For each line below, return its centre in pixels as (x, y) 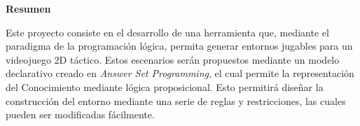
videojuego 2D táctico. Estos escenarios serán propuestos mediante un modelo (173, 59)
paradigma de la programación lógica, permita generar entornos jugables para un (179, 46)
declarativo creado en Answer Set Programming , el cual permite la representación (180, 73)
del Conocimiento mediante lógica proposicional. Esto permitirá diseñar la (165, 86)
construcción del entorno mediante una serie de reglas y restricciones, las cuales (176, 100)
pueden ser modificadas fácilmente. (80, 114)
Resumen (28, 8)
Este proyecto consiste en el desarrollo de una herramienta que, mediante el (167, 32)
